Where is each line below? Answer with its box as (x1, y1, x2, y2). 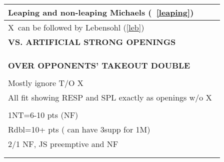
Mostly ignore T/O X (8, 77, 83, 88)
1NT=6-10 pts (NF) (8, 109, 78, 120)
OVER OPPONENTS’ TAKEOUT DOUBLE (8, 59, 190, 71)
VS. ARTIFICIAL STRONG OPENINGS (8, 36, 176, 47)
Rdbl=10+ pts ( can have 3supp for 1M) (8, 123, 150, 135)
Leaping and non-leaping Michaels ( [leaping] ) (8, 6, 194, 18)
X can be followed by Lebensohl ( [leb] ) (8, 21, 144, 33)
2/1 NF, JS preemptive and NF (8, 138, 118, 149)
